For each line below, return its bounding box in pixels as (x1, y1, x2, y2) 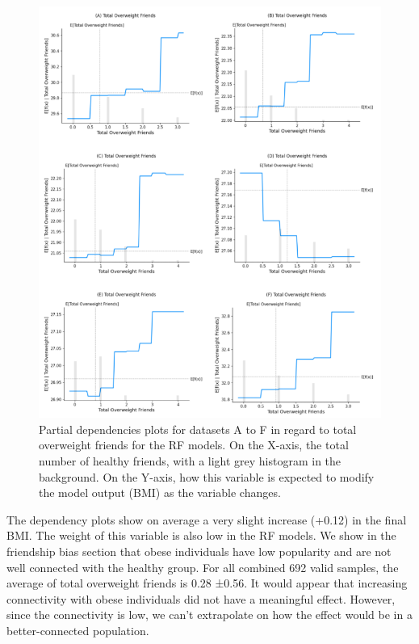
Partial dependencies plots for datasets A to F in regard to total (39, 420, 357, 437)
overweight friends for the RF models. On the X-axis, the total (39, 436, 349, 453)
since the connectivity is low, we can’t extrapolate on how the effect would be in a (6, 606, 413, 623)
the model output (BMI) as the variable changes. (39, 484, 281, 501)
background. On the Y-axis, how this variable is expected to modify (39, 468, 375, 485)
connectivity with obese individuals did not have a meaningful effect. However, (6, 590, 396, 607)
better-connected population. (6, 621, 149, 638)
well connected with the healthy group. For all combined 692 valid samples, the (6, 558, 399, 575)
